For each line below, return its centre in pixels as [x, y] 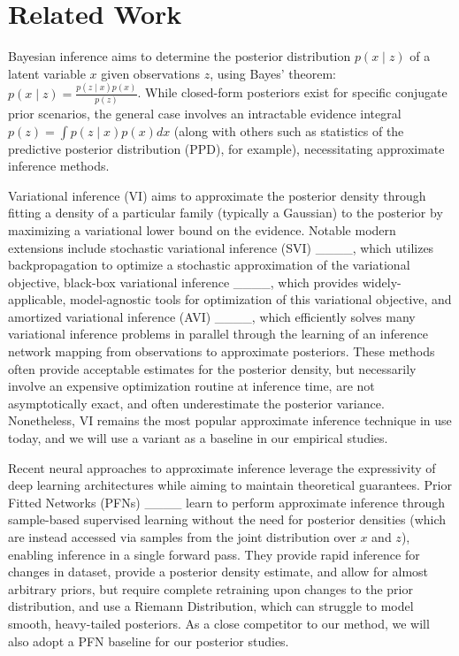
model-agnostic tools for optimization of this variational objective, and [261, 299]
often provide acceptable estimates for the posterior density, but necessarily [212, 368]
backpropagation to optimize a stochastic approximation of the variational [209, 265]
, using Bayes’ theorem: [273, 73]
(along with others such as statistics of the [289, 130]
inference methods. [59, 166]
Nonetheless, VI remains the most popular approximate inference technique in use [230, 420]
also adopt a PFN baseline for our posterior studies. [149, 641]
